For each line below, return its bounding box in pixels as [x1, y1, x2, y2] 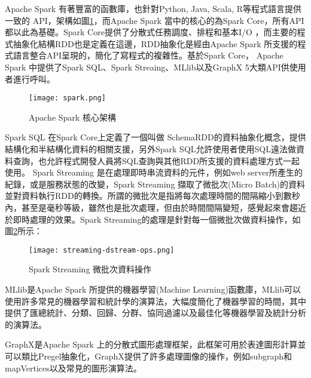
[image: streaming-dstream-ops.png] [29, 245, 175, 254]
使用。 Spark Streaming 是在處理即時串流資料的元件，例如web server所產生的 [5, 166, 303, 179]
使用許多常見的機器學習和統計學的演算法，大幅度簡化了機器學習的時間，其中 [5, 294, 306, 307]
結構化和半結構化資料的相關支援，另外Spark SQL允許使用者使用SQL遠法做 [5, 143, 296, 155]
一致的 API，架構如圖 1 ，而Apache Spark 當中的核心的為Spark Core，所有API [5, 14, 304, 26]
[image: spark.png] [29, 94, 106, 103]
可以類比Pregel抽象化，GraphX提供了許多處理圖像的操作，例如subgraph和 [5, 349, 292, 362]
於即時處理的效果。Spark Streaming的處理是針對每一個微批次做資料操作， [5, 213, 292, 225]
